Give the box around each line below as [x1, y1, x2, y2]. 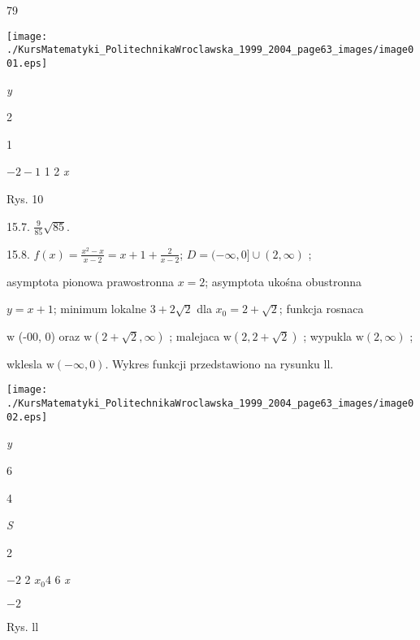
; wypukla [303, 327, 353, 344]
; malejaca [169, 327, 220, 344]
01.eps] [6, 57, 48, 69]
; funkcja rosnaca [279, 300, 364, 317]
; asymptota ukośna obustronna [205, 272, 362, 290]
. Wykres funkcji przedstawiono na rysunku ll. [105, 355, 334, 372]
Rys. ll [6, 617, 39, 634]
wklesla [6, 355, 43, 372]
